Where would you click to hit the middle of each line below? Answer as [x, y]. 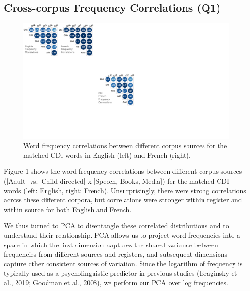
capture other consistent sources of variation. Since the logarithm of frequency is [123, 263]
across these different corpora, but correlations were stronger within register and [123, 200]
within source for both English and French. [68, 209]
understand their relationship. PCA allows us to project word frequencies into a [122, 235]
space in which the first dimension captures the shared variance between [111, 244]
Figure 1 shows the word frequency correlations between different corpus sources [123, 171]
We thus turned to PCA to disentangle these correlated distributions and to [117, 225]
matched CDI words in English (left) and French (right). [107, 155]
